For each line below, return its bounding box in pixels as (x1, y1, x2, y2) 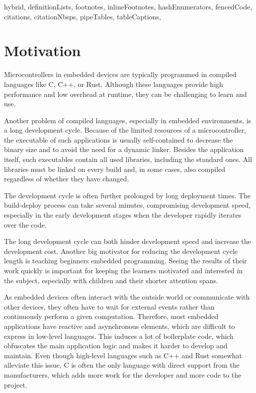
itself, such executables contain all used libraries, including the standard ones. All (4, 154, 252, 164)
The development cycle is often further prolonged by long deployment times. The (4, 190, 251, 200)
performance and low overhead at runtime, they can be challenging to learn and (4, 88, 247, 99)
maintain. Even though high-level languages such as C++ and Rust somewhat (4, 350, 242, 360)
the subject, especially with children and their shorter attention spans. (4, 275, 218, 285)
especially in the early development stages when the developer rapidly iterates (4, 210, 242, 220)
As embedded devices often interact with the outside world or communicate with (4, 292, 250, 302)
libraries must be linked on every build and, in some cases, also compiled (4, 163, 226, 174)
